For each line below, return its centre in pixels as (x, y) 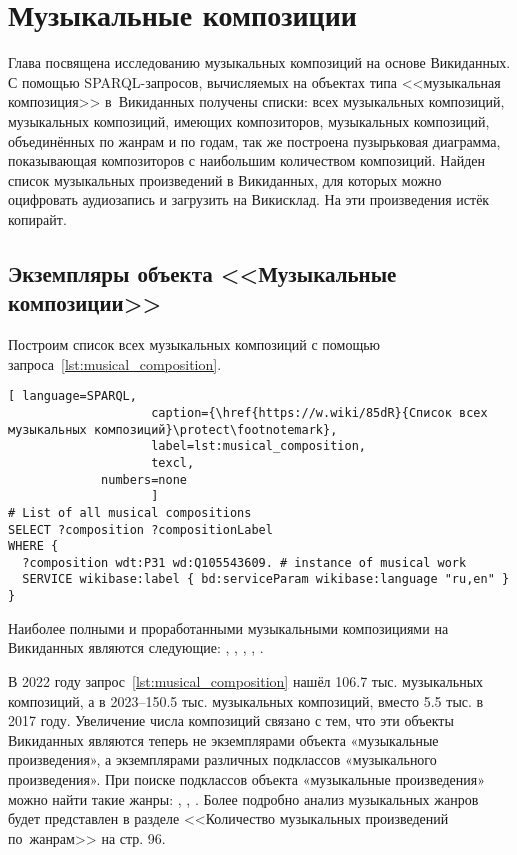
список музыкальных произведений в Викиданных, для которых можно (225, 179)
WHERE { (33, 546)
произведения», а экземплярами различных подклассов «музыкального (222, 759)
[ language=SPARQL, (72, 396)
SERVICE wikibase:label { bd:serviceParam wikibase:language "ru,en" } (266, 579)
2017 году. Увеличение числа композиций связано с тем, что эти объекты (231, 720)
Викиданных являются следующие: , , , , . (136, 647)
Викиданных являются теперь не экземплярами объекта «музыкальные (223, 739)
